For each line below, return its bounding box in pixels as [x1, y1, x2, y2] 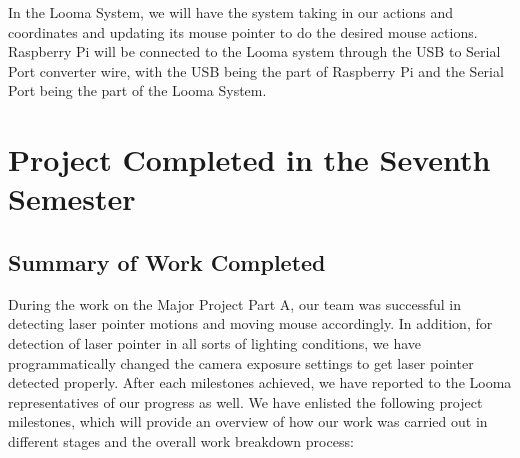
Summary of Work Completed [8, 246, 326, 277]
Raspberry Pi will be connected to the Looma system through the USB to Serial [8, 41, 501, 62]
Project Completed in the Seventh [8, 139, 491, 180]
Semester [8, 178, 136, 219]
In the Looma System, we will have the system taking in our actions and [8, 2, 454, 22]
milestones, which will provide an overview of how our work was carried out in [8, 411, 488, 432]
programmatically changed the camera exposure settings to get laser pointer [8, 352, 474, 373]
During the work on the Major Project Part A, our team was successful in [8, 293, 462, 314]
